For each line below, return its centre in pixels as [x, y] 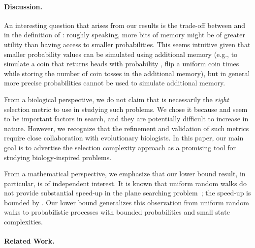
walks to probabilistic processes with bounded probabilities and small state [117, 212]
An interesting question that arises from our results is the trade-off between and [125, 25]
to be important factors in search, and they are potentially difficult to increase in [126, 119]
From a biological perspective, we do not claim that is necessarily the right [116, 99]
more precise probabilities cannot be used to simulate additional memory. [115, 83]
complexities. [24, 222]
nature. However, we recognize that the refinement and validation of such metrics [127, 128]
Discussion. [23, 6]
